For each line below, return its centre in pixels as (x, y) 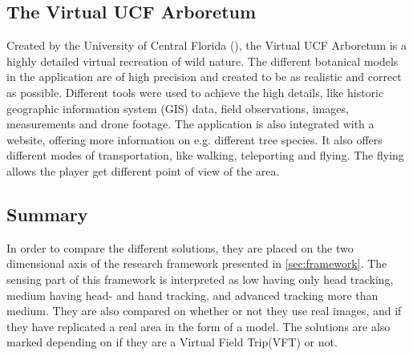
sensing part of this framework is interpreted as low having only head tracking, (200, 279)
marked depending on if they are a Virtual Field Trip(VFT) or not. (172, 342)
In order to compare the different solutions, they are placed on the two (180, 247)
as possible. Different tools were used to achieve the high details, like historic (195, 92)
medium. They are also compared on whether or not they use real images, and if (204, 311)
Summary (47, 214)
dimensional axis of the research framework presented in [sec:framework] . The (197, 263)
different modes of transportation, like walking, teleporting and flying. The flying (205, 155)
